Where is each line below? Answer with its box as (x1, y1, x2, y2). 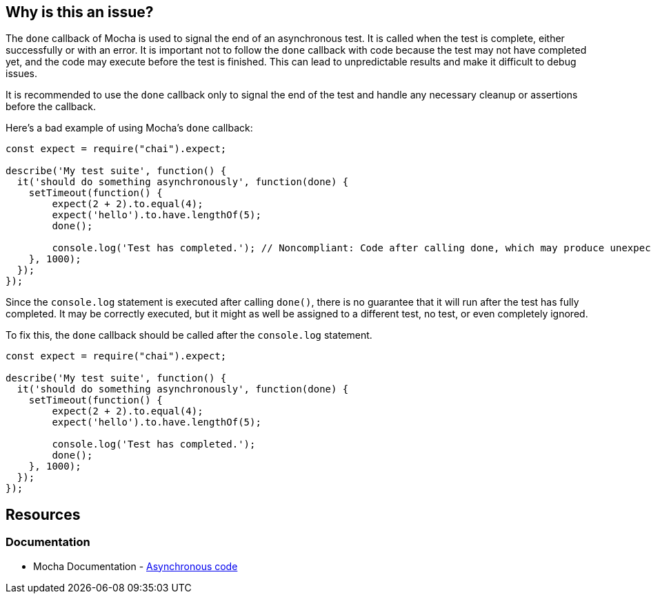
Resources (6, 505, 81, 523)
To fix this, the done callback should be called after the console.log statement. (6, 329, 372, 341)
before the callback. (6, 101, 97, 113)
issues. (6, 67, 38, 80)
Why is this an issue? (6, 3, 154, 21)
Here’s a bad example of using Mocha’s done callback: (6, 122, 253, 134)
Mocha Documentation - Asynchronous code (33, 560, 238, 572)
